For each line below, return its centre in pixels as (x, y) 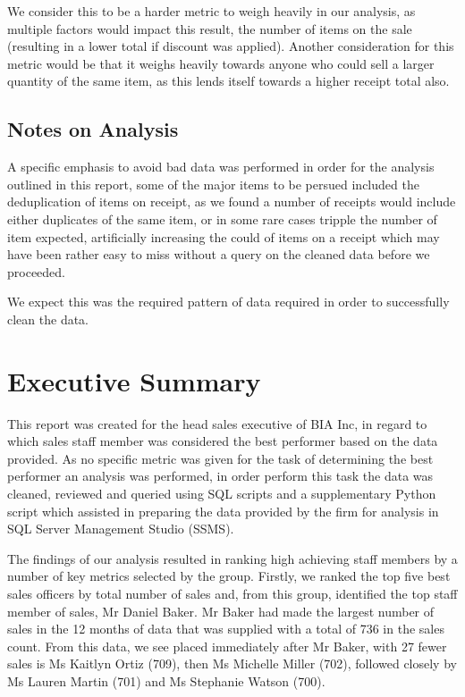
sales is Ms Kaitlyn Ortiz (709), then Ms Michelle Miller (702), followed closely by (232, 663)
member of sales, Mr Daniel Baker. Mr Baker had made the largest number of (221, 611)
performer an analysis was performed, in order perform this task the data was (220, 476)
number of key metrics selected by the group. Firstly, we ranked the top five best (229, 576)
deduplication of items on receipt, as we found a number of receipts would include (232, 202)
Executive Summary (134, 380)
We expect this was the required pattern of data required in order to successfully (228, 302)
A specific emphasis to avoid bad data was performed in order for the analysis (221, 167)
